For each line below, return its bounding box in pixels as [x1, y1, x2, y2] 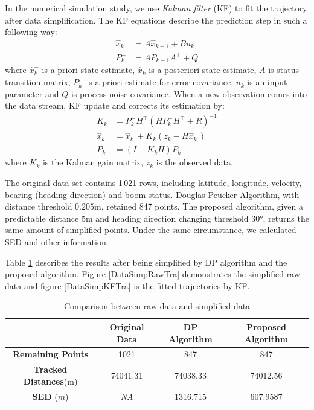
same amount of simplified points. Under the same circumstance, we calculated [5, 223, 296, 236]
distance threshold [5, 200, 72, 213]
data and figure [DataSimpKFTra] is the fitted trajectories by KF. [5, 279, 250, 292]
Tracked [33, 363, 68, 376]
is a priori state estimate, [42, 63, 135, 76]
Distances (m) [23, 374, 78, 387]
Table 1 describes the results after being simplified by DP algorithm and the [5, 255, 287, 268]
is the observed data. [156, 156, 233, 168]
